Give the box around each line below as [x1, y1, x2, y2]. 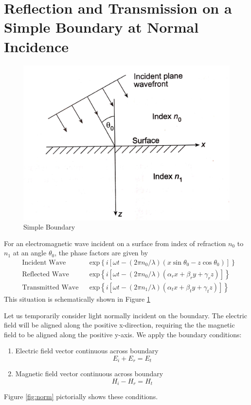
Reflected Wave [22, 270, 69, 278]
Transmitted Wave [22, 284, 79, 291]
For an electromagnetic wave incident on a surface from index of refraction [4, 238, 226, 248]
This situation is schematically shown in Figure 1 [4, 293, 150, 304]
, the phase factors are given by [54, 248, 148, 258]
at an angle [13, 248, 47, 258]
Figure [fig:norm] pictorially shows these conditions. [4, 391, 158, 402]
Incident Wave [22, 259, 66, 266]
